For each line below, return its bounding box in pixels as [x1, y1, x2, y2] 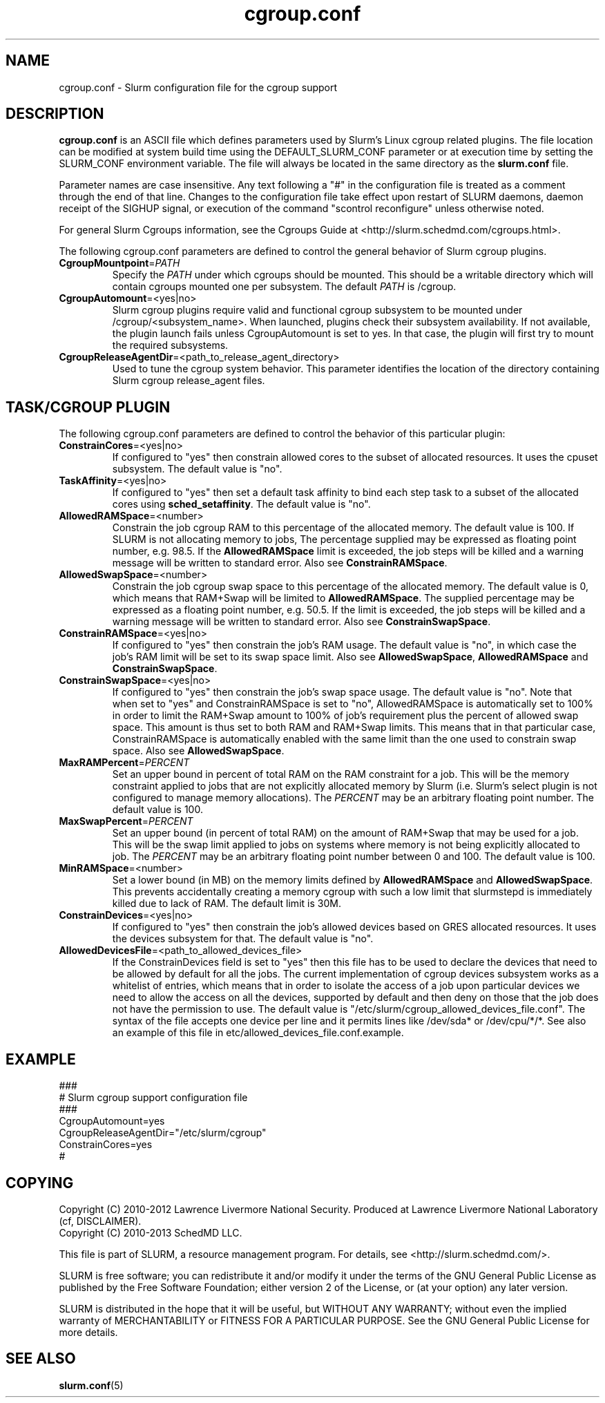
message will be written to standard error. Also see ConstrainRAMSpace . [112, 557, 448, 569]
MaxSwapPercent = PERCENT [59, 815, 193, 828]
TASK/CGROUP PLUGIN [6, 398, 171, 416]
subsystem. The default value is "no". [112, 463, 282, 475]
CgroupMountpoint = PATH [59, 257, 180, 269]
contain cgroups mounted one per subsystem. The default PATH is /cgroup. [112, 280, 457, 293]
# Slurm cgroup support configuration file [59, 1091, 248, 1104]
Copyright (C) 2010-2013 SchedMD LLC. [59, 1226, 242, 1239]
